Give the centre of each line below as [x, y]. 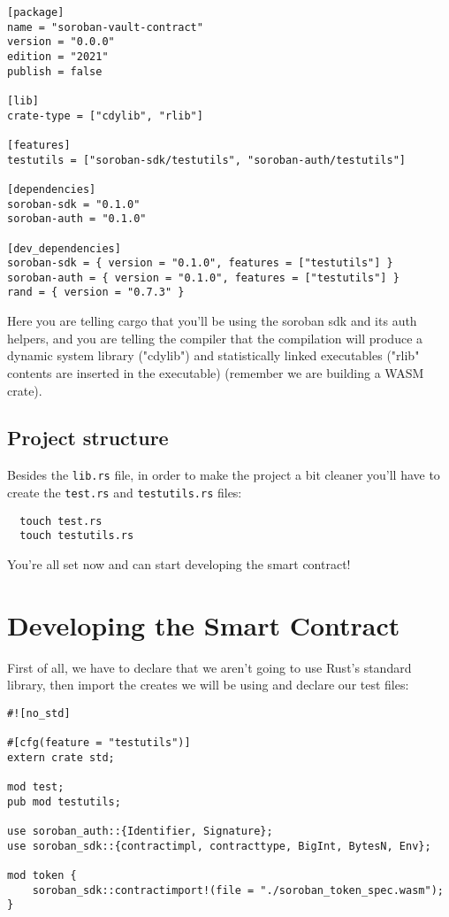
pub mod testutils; [64, 801]
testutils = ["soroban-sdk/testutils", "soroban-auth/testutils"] [207, 160]
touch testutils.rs [77, 536]
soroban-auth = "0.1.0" [77, 219]
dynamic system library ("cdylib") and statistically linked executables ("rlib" [213, 355]
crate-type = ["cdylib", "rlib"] [105, 116]
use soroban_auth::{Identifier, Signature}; [140, 832]
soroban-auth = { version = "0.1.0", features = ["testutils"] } [203, 277]
